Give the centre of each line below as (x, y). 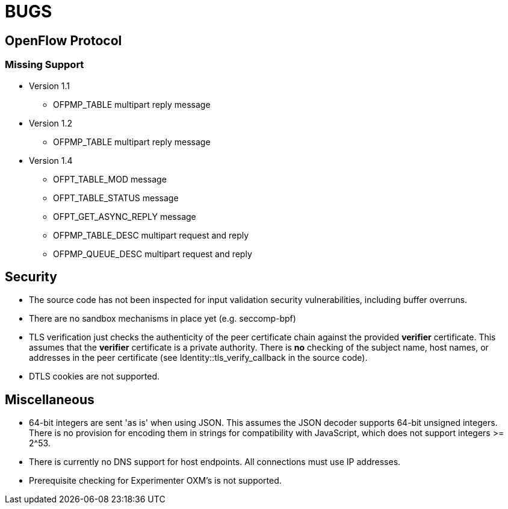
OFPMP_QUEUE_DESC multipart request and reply (153, 254)
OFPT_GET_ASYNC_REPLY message (125, 216)
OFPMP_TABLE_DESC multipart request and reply (151, 235)
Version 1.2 (51, 123)
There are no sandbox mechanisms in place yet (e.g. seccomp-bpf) (163, 319)
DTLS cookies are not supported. (94, 376)
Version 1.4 (51, 160)
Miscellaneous (50, 399)
